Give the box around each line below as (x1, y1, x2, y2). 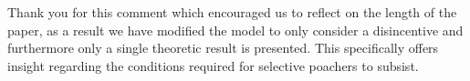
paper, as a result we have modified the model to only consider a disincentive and (7, 20, 464, 39)
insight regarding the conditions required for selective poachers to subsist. (7, 56, 419, 75)
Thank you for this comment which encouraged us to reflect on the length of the (7, 3, 457, 21)
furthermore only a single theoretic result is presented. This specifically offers (7, 38, 439, 57)
